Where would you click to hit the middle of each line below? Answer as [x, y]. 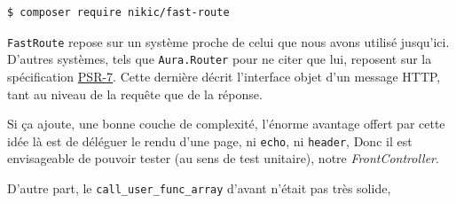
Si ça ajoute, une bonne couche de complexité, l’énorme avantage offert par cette [226, 124]
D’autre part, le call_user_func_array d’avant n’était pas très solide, [199, 187]
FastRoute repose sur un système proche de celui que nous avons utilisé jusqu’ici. [228, 41]
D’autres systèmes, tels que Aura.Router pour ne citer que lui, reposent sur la [220, 59]
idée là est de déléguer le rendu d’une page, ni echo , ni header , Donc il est [210, 141]
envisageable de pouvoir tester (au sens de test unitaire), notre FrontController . [223, 158]
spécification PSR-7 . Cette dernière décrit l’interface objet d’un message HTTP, [224, 76]
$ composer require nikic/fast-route [118, 12]
